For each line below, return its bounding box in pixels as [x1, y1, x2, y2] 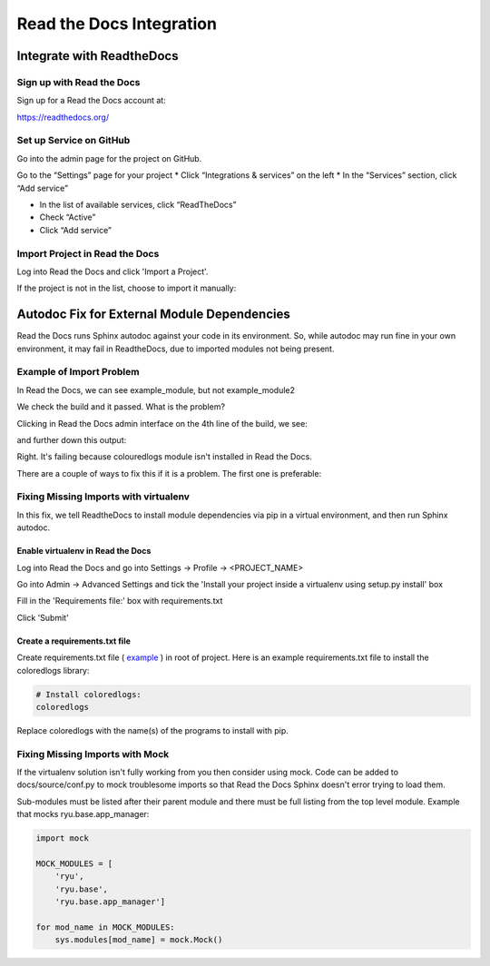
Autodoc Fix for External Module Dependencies [16, 307, 290, 322]
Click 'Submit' [16, 612, 70, 623]
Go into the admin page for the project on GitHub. [16, 153, 202, 163]
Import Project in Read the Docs [16, 247, 160, 260]
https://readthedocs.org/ [16, 112, 109, 123]
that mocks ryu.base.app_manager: [16, 809, 150, 820]
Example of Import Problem [16, 366, 140, 379]
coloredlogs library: [16, 665, 90, 675]
